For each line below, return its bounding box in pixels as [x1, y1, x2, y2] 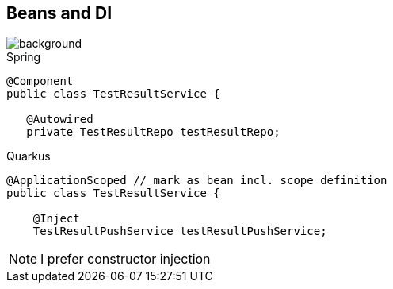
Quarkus [6, 149, 51, 164]
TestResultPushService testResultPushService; [32, 225, 327, 238]
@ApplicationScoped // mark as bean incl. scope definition [6, 174, 387, 187]
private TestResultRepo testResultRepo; [26, 125, 280, 139]
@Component [6, 75, 74, 88]
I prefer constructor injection [40, 251, 211, 268]
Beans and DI [6, 3, 113, 23]
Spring [6, 50, 41, 64]
